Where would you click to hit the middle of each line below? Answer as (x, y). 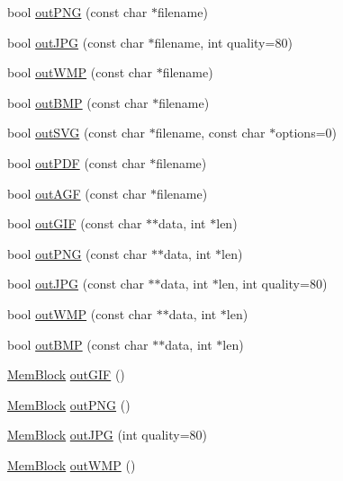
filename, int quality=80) (223, 42)
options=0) (307, 133)
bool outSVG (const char (77, 133)
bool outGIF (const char (75, 223)
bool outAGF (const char (77, 193)
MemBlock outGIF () (66, 374)
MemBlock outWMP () (72, 464)
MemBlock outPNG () (69, 404)
